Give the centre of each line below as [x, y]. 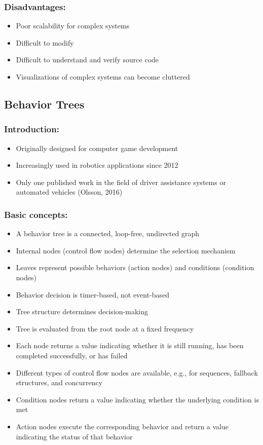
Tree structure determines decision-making [82, 311]
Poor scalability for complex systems [73, 26]
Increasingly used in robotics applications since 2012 [97, 165]
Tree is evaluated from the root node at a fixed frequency [105, 328]
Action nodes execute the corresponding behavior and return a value [122, 426]
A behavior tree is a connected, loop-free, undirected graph [107, 233]
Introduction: [32, 129]
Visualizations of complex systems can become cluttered [103, 77]
